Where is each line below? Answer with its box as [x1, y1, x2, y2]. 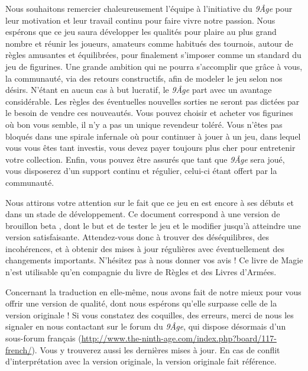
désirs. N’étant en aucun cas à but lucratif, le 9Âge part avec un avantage [5, 83, 272, 96]
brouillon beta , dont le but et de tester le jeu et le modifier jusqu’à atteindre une [5, 219, 301, 231]
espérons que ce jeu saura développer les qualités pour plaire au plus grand [5, 25, 277, 38]
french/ [5, 343, 32, 356]
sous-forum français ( [5, 332, 82, 344]
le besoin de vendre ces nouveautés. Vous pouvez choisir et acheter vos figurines [5, 107, 293, 119]
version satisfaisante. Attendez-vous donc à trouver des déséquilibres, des [5, 231, 270, 243]
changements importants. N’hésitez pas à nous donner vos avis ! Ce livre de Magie [5, 254, 303, 266]
